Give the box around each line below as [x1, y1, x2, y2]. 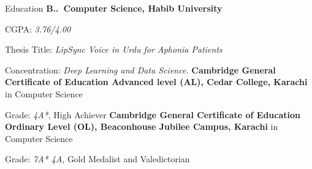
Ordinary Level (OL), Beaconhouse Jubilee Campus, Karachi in [5, 120, 278, 133]
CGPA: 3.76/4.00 [5, 22, 71, 35]
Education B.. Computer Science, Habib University [5, 2, 223, 14]
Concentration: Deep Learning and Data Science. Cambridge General [5, 63, 276, 76]
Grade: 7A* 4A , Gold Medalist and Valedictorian [5, 152, 190, 165]
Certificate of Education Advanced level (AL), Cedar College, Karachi [5, 75, 308, 88]
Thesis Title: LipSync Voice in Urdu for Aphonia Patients [5, 43, 223, 56]
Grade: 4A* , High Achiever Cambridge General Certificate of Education [5, 108, 301, 121]
